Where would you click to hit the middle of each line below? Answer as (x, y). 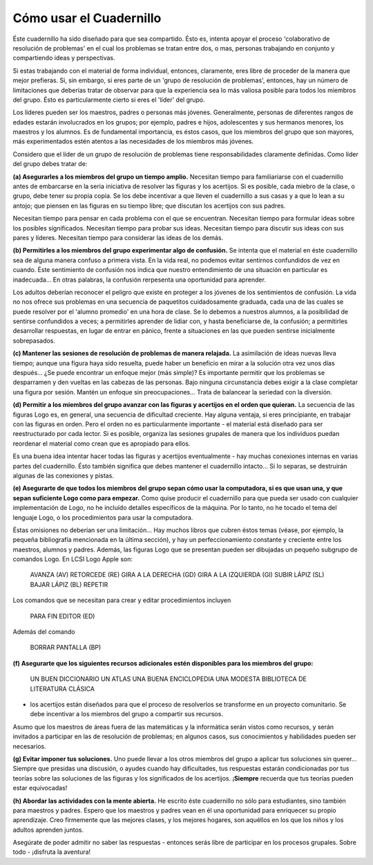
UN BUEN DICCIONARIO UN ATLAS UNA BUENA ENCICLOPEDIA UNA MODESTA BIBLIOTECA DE (168, 679)
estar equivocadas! (40, 788)
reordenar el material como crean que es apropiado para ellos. (102, 444)
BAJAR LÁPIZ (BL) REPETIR (69, 584)
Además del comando (44, 632)
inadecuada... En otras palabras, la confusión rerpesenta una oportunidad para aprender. (139, 280)
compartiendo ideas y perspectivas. (64, 58)
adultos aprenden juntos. (48, 830)
